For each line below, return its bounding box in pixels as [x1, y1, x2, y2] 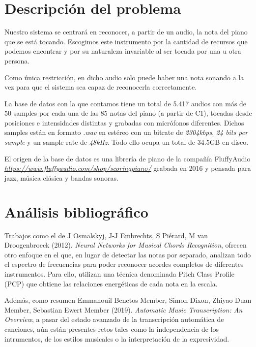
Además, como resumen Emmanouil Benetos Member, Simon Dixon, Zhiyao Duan [4, 295, 252, 305]
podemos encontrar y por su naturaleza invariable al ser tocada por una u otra [4, 46, 241, 56]
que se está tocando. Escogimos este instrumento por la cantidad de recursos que [4, 36, 248, 46]
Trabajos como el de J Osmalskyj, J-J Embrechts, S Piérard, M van [4, 230, 208, 240]
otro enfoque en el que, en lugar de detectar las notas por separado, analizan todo [4, 249, 251, 259]
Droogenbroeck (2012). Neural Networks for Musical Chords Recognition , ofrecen [4, 240, 247, 250]
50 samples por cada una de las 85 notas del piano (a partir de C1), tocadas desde [4, 108, 252, 118]
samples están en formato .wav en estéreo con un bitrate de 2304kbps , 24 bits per [4, 127, 248, 137]
